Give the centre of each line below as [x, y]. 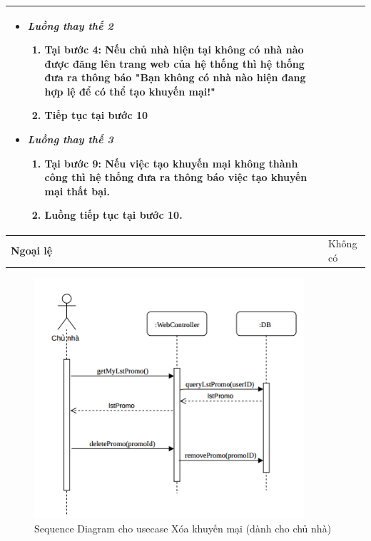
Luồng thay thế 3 [70, 139]
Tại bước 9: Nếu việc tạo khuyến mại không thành [171, 163]
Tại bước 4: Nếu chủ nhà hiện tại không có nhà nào [174, 50]
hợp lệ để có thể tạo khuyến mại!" [130, 91]
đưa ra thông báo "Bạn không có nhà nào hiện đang [175, 77]
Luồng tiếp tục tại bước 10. [113, 215]
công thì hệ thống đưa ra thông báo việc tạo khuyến [176, 177]
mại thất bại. [77, 191]
